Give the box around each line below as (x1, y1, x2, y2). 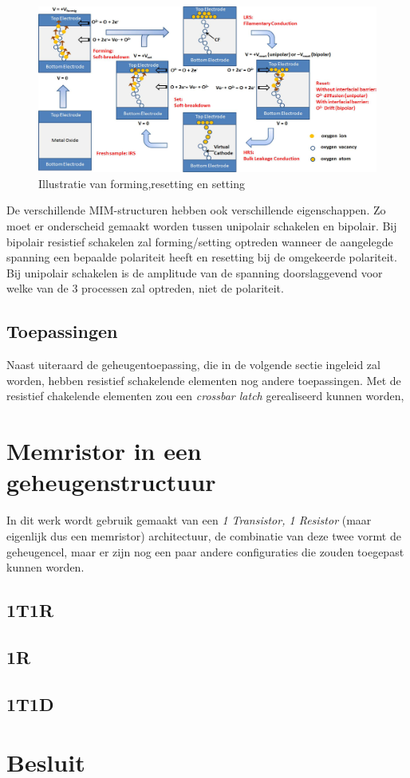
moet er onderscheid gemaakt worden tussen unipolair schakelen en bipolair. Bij (6, 218, 397, 234)
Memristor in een (6, 434, 202, 467)
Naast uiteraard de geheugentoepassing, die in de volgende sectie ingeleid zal (6, 356, 380, 373)
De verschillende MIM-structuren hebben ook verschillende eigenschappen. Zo (6, 202, 386, 218)
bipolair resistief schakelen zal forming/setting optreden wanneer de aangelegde (6, 233, 393, 250)
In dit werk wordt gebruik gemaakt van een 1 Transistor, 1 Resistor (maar (6, 512, 372, 528)
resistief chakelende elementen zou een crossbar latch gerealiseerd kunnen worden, (6, 387, 404, 404)
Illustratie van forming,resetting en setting (38, 175, 245, 191)
